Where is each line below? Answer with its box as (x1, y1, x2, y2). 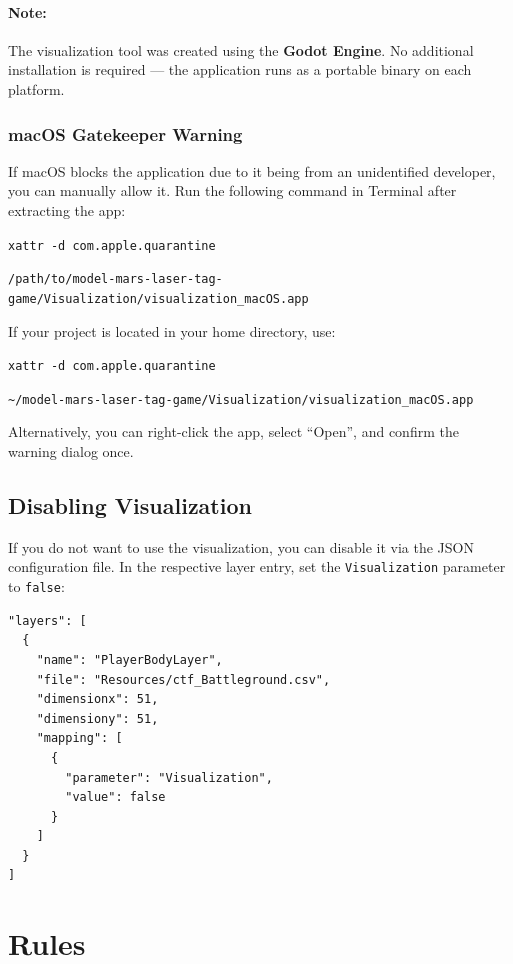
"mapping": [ (36, 731, 123, 746)
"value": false (65, 790, 166, 805)
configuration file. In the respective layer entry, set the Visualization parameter (8, 556, 506, 577)
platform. (8, 78, 65, 99)
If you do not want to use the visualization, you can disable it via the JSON (8, 536, 474, 557)
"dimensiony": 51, (36, 711, 159, 726)
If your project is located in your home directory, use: (8, 320, 336, 341)
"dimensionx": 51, (36, 692, 159, 707)
